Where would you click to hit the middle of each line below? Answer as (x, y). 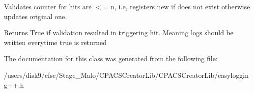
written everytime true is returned (56, 42)
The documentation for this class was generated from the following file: (111, 58)
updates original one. (36, 16)
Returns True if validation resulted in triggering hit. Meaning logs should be (119, 33)
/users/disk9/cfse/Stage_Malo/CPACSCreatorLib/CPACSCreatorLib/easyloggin (127, 75)
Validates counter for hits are (48, 6)
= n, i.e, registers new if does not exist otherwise (176, 6)
